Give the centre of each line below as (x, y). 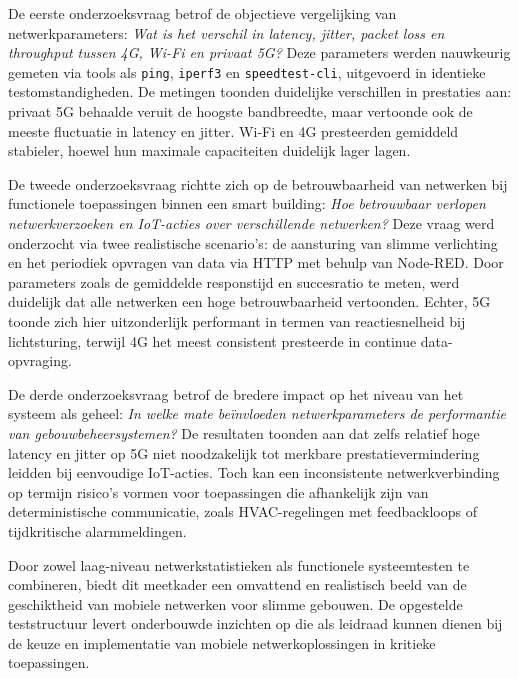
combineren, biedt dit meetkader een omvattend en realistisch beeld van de (237, 584)
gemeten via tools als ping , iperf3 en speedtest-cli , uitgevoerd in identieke (247, 71)
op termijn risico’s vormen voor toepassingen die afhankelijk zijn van (218, 491)
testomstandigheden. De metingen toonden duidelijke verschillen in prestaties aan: (260, 91)
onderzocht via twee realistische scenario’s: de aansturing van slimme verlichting (253, 242)
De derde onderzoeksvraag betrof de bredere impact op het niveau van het (236, 393)
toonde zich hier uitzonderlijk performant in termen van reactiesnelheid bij (237, 320)
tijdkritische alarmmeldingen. (97, 530)
